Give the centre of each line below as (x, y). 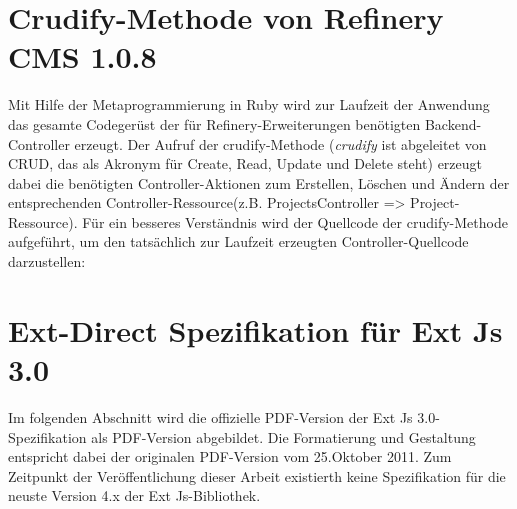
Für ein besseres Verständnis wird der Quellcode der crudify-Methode (295, 221)
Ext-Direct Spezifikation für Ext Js (255, 329)
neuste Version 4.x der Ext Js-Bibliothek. (134, 495)
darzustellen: (47, 261)
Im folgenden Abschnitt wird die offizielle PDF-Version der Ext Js (210, 416)
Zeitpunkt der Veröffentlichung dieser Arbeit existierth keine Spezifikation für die (257, 475)
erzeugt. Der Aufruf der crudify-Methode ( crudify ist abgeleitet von (280, 143)
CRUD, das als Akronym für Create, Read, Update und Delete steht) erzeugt (245, 163)
